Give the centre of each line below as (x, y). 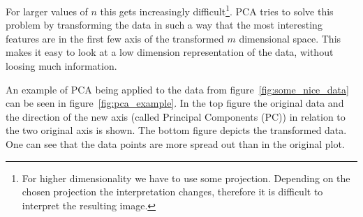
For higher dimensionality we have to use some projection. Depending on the (186, 178)
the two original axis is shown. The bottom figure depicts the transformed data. (176, 130)
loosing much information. (61, 66)
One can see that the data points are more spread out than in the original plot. (175, 144)
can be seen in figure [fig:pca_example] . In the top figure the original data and (175, 103)
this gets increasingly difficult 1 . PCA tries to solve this (217, 10)
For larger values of (47, 11)
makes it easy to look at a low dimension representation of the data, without (170, 52)
